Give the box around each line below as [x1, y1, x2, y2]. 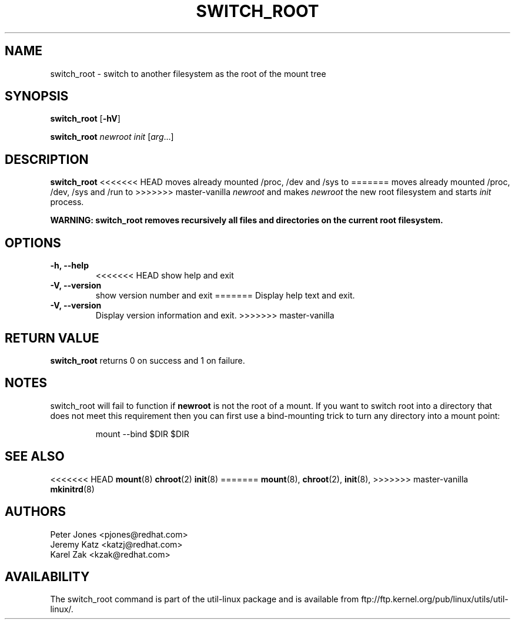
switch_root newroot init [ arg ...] [50, 132, 174, 142]
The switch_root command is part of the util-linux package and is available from [50, 594, 359, 605]
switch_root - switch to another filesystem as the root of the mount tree [50, 68, 326, 79]
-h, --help [50, 260, 89, 271]
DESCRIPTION [5, 152, 89, 167]
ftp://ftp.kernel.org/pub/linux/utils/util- [361, 594, 509, 605]
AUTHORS [5, 504, 66, 519]
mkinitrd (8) [50, 484, 95, 494]
